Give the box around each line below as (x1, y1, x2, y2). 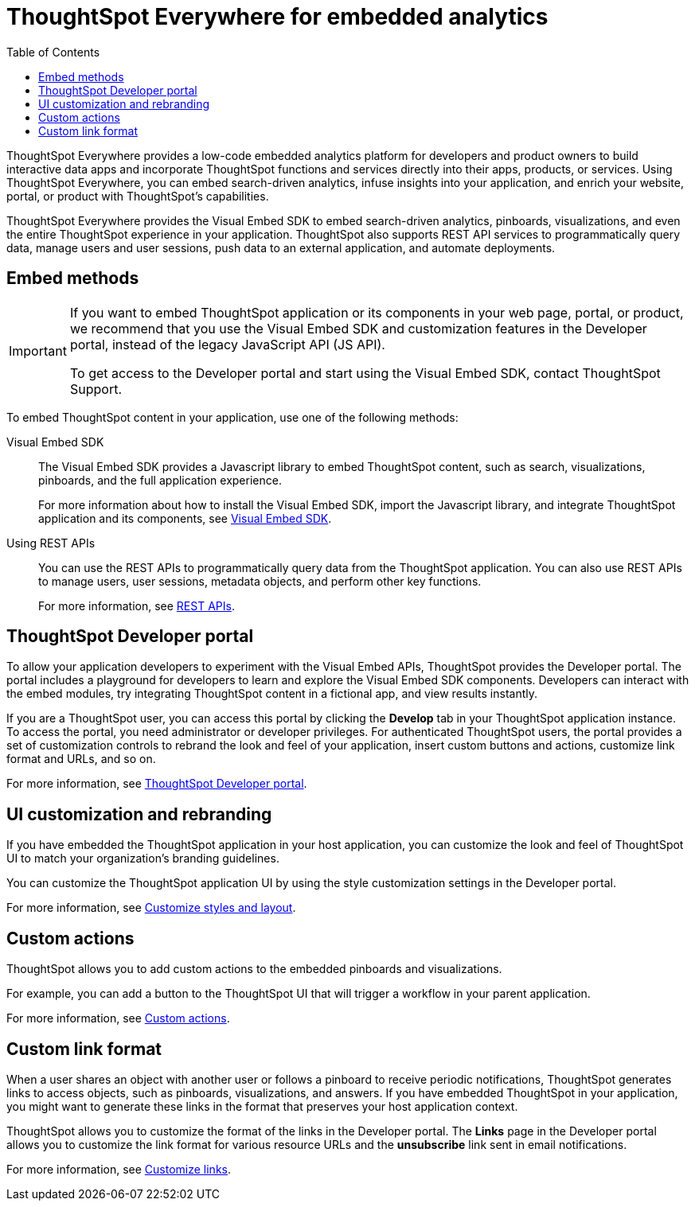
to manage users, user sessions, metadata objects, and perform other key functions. (38, 574, 482, 588)
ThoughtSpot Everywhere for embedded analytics (6, 3, 549, 30)
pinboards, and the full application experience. (38, 473, 282, 487)
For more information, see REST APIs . (38, 598, 235, 613)
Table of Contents (6, 45, 100, 59)
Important (9, 342, 67, 359)
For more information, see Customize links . (6, 1162, 231, 1176)
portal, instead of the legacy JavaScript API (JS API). (69, 336, 385, 352)
